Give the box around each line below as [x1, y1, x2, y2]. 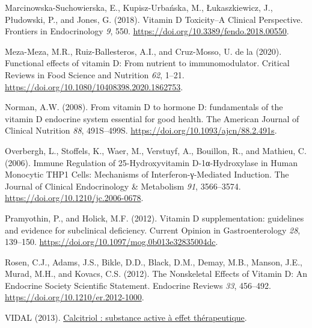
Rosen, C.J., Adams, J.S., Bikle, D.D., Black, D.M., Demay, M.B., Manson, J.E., [5, 255, 302, 268]
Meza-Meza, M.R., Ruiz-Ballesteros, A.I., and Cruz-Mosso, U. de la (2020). [5, 45, 282, 57]
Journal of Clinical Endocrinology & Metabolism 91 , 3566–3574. [5, 179, 241, 192]
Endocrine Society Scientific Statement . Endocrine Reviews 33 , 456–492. [5, 279, 271, 291]
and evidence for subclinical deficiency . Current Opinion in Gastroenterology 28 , [5, 223, 301, 236]
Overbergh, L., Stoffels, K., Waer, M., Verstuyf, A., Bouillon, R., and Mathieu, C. [5, 144, 307, 156]
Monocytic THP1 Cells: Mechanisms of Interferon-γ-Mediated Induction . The [5, 168, 289, 181]
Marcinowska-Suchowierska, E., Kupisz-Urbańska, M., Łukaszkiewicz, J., [5, 1, 273, 13]
